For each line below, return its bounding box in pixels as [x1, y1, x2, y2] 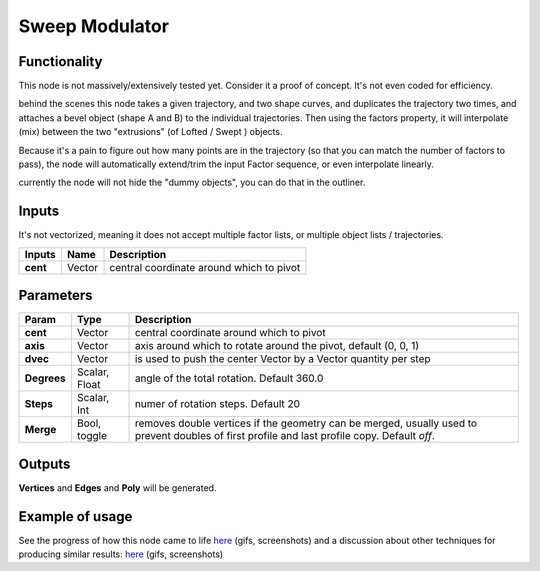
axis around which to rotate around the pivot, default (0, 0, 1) [134, 339, 420, 353]
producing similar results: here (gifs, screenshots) [18, 548, 224, 560]
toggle [76, 429, 108, 443]
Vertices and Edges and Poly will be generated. [18, 481, 217, 494]
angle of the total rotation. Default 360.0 [134, 371, 324, 385]
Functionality [18, 53, 103, 70]
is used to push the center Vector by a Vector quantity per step [134, 352, 431, 366]
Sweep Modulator [18, 15, 170, 37]
